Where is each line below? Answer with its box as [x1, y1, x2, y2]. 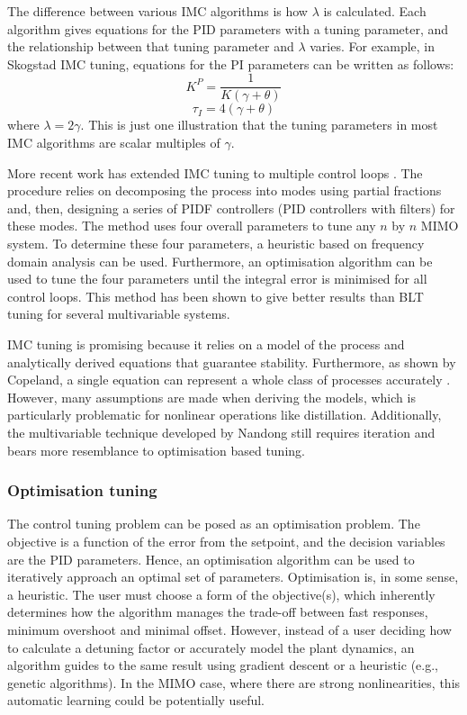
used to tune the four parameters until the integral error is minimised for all [7, 269, 427, 288]
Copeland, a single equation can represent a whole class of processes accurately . [7, 370, 451, 389]
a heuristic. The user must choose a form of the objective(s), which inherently [7, 584, 436, 603]
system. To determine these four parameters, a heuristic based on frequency [7, 234, 425, 252]
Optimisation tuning [7, 479, 157, 502]
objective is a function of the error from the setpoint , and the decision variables [7, 531, 445, 550]
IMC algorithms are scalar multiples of [7, 133, 220, 152]
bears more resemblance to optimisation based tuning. [7, 440, 305, 459]
